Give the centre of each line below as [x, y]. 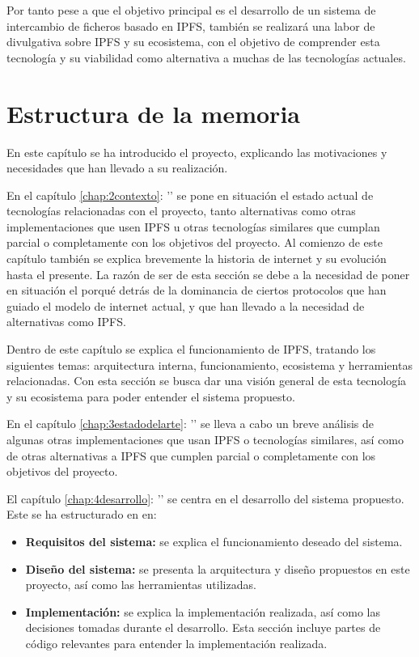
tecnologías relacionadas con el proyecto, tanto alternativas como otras [181, 211]
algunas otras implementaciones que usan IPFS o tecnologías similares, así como [205, 439]
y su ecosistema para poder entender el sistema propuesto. [151, 396]
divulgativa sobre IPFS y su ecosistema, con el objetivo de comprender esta [193, 42]
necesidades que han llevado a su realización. [117, 168]
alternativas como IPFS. [66, 322]
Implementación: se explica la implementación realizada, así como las [203, 611]
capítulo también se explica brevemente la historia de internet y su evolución [197, 259]
